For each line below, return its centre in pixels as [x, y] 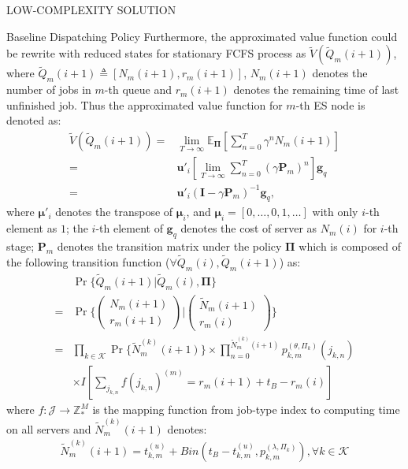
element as [32, 228]
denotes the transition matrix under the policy [169, 246]
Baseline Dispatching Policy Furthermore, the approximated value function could [202, 36]
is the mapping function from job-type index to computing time [246, 409]
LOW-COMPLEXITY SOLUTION [91, 9]
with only [335, 212]
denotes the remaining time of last [316, 89]
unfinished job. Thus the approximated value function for [145, 104]
